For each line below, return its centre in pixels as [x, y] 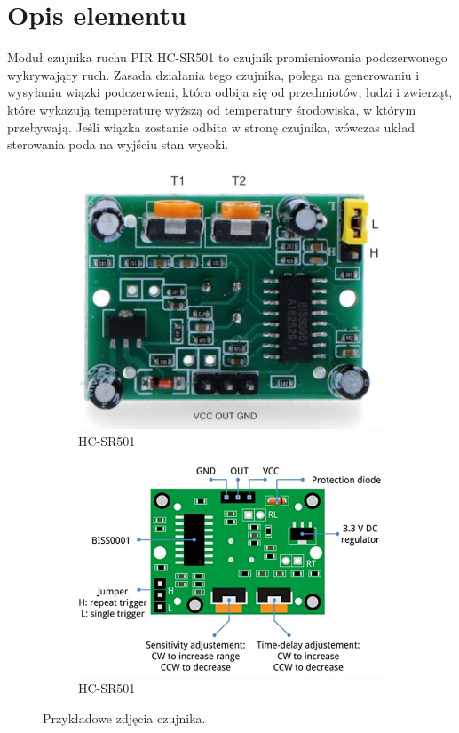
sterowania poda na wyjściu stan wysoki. [118, 144]
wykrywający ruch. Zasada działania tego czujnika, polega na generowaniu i [214, 74]
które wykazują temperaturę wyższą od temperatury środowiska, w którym [212, 109]
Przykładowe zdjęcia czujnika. [124, 717]
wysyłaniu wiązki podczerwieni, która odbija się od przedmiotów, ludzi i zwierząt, [230, 92]
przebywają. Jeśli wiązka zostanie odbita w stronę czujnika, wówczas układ [211, 127]
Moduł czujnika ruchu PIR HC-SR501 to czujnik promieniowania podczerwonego [227, 57]
